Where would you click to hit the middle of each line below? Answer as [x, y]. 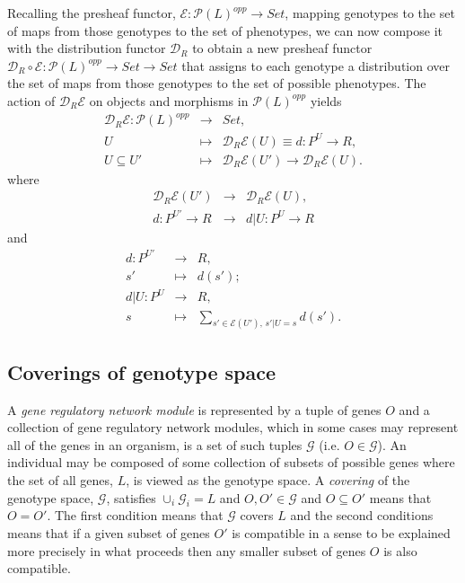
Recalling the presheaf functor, [92, 13]
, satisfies [131, 497]
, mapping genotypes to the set [370, 13]
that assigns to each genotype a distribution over [316, 65]
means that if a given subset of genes [109, 532]
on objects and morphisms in [169, 100]
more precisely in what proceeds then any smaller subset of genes [187, 550]
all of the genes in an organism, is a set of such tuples [155, 444]
